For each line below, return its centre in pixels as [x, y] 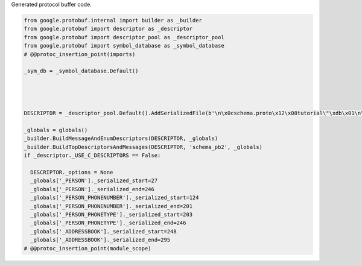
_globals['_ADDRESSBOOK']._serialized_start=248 [104, 231]
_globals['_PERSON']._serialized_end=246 [93, 189]
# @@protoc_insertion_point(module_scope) [87, 248]
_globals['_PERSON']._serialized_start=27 [94, 181]
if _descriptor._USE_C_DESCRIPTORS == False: [92, 156]
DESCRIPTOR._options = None [72, 173]
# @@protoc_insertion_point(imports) [80, 54]
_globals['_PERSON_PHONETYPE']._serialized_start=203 [112, 214]
